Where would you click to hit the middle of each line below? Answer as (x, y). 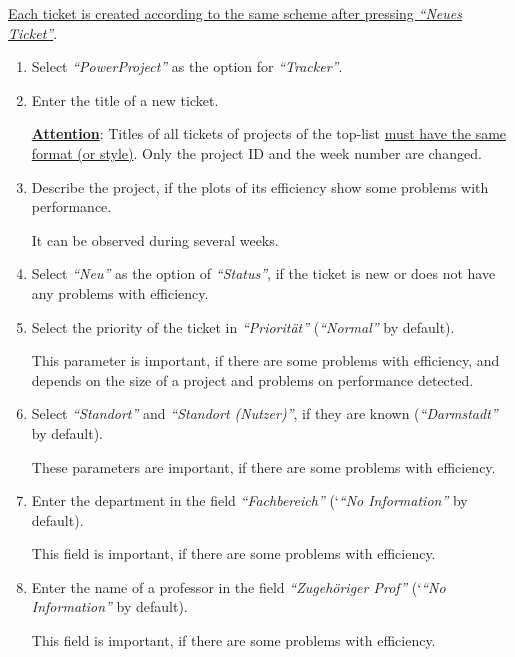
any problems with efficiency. (120, 292)
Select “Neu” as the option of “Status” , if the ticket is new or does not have (263, 273)
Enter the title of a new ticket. (125, 99)
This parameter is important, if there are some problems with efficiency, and (265, 360)
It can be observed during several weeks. (155, 239)
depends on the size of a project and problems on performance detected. (252, 379)
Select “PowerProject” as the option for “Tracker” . (187, 66)
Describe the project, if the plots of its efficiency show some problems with (260, 186)
